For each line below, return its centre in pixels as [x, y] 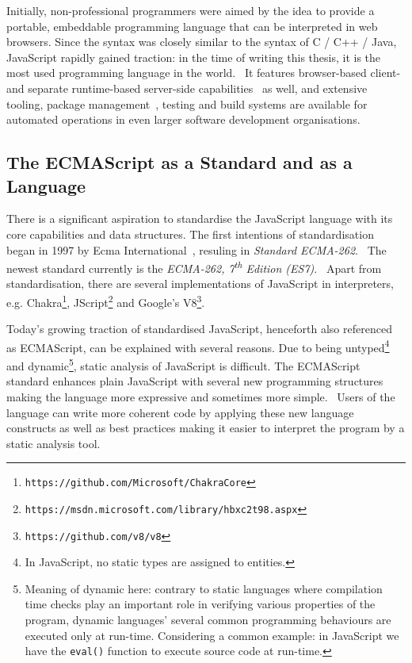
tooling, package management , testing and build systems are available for [187, 103]
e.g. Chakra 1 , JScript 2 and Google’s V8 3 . [106, 301]
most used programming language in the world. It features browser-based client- [204, 73]
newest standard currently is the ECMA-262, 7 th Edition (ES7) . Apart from [194, 267]
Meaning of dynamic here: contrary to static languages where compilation [204, 588]
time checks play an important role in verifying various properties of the [200, 604]
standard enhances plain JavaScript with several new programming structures [195, 381]
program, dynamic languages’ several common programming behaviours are [208, 620]
